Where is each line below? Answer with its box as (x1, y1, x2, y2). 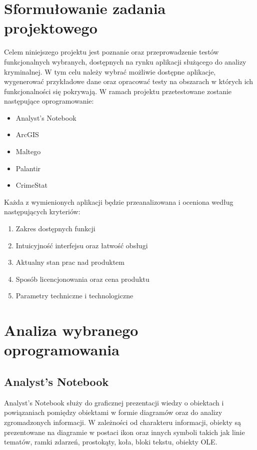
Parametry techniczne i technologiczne (15, 290, 133, 301)
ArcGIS (15, 129, 39, 140)
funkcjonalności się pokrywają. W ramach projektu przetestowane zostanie (4, 86, 232, 96)
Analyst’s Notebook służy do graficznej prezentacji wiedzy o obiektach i (4, 397, 224, 407)
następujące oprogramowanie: (4, 96, 94, 106)
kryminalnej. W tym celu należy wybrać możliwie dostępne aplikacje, (4, 66, 216, 77)
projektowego (4, 18, 97, 38)
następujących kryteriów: (4, 206, 80, 217)
